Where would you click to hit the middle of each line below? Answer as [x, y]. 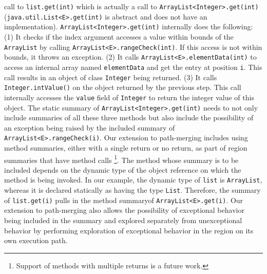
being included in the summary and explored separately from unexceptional [123, 220]
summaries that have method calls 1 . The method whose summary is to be [121, 159]
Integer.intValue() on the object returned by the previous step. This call [123, 87]
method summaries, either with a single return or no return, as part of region [126, 148]
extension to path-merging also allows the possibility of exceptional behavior [124, 210]
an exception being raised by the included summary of [90, 127]
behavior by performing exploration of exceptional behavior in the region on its [129, 230]
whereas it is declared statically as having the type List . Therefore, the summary [132, 190]
